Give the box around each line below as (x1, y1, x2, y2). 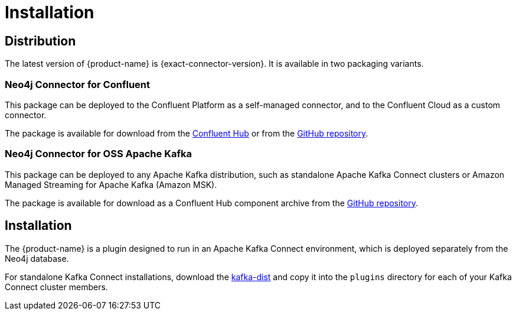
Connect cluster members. (5, 281, 108, 292)
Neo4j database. (5, 253, 69, 264)
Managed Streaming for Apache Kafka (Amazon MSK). (5, 179, 217, 190)
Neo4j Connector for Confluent (5, 78, 150, 90)
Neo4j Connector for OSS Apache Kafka (5, 148, 192, 160)
